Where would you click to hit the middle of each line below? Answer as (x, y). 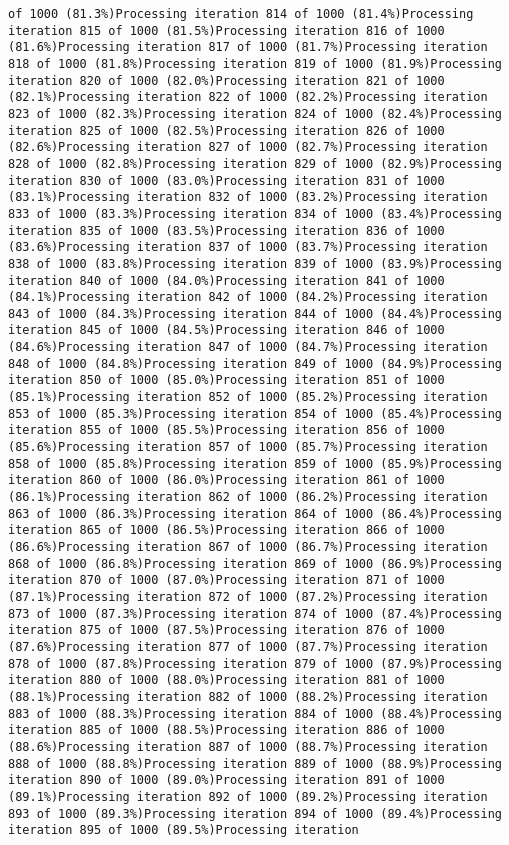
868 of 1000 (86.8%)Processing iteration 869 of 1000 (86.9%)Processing (255, 563)
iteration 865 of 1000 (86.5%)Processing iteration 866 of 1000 (226, 530)
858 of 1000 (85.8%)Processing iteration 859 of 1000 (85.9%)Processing (255, 463)
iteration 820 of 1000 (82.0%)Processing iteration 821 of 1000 (226, 80)
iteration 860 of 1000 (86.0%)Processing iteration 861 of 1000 (226, 480)
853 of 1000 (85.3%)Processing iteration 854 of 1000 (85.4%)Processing (255, 413)
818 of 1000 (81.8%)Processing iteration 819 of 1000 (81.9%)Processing (255, 63)
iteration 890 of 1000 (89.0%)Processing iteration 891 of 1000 (226, 780)
